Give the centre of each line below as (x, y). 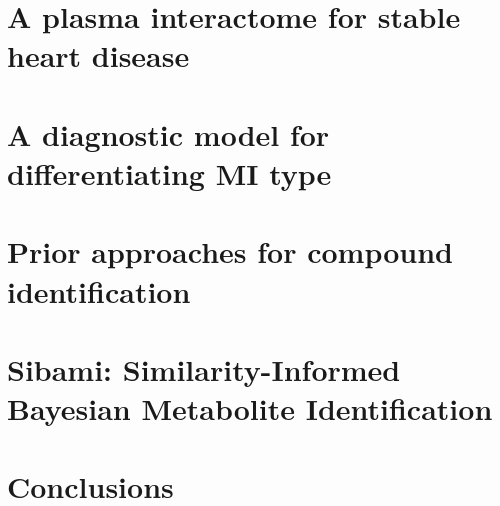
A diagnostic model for (168, 133)
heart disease (98, 55)
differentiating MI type (169, 172)
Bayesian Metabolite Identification (250, 408)
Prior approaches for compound (230, 251)
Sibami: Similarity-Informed (204, 368)
